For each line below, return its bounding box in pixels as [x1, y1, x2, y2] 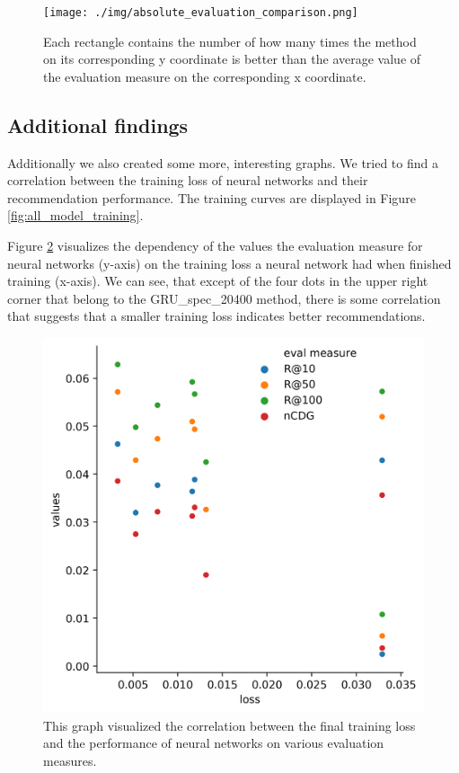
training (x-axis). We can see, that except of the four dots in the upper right [7, 271, 428, 290]
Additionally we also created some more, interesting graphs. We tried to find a [7, 153, 438, 172]
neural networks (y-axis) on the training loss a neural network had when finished [7, 253, 452, 272]
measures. [43, 751, 97, 769]
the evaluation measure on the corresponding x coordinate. [43, 67, 366, 85]
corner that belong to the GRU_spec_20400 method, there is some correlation [7, 289, 441, 307]
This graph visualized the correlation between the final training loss [43, 715, 416, 734]
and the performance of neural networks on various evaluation [43, 733, 384, 752]
